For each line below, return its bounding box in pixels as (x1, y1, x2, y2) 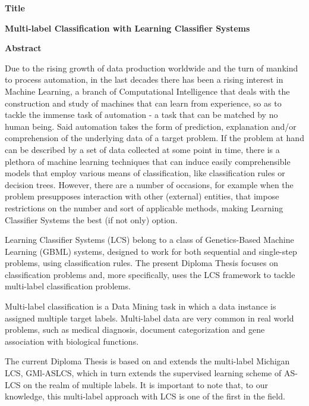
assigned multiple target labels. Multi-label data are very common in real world (5, 311, 294, 324)
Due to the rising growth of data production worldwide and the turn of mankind (5, 61, 298, 74)
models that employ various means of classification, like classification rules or (5, 167, 285, 179)
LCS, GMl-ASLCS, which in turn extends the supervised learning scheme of (5, 367, 282, 379)
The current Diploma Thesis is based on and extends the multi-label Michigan (5, 355, 290, 367)
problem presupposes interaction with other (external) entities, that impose (5, 190, 279, 202)
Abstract (5, 42, 42, 54)
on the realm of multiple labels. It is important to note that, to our (23, 378, 269, 391)
